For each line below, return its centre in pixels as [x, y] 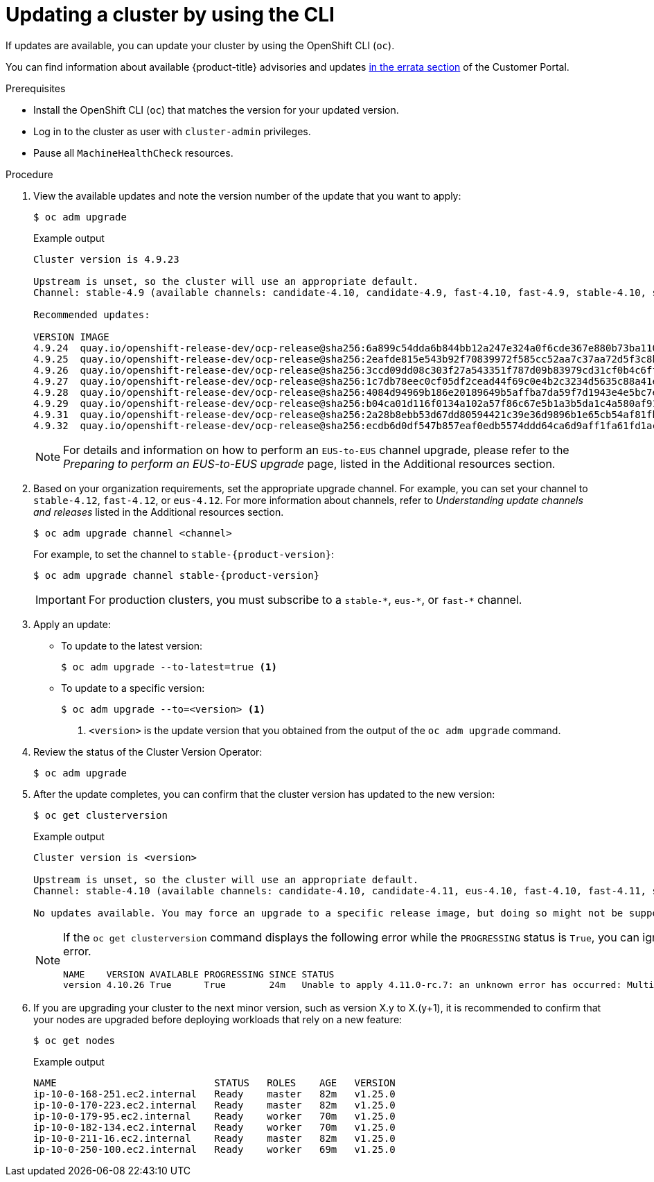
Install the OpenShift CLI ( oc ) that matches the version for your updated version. [216, 110]
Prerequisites [36, 88]
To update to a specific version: [133, 688]
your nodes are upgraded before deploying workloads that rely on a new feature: [218, 1019]
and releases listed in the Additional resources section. [159, 512]
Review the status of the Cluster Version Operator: [148, 751]
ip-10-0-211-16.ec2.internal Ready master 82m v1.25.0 [214, 1138]
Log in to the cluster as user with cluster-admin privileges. [172, 131]
